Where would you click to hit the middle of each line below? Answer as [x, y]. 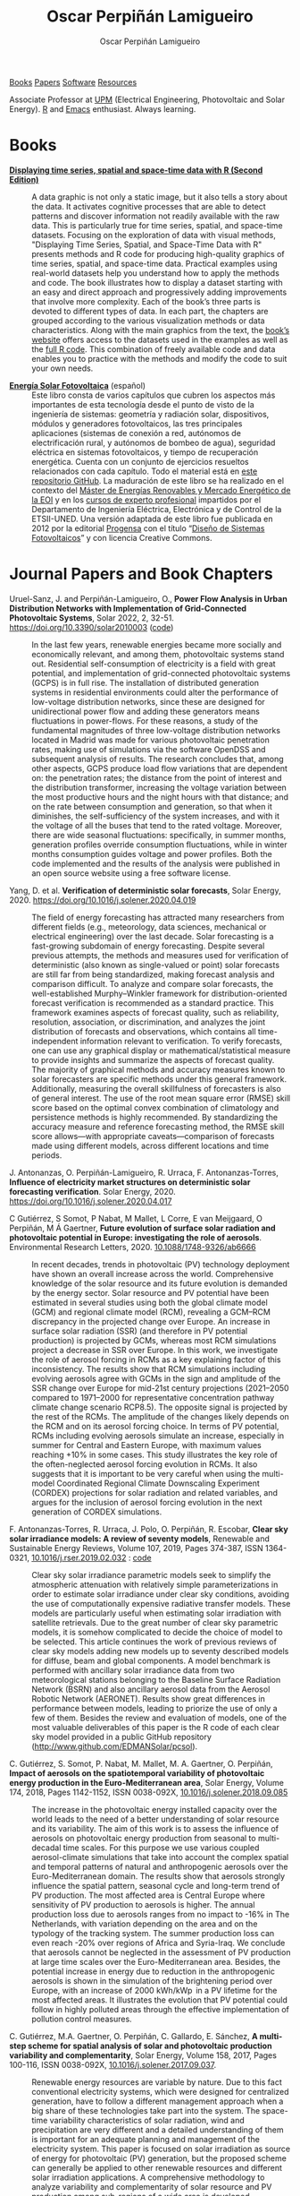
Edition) [24, 179]
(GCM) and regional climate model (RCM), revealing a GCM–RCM [151, 1312]
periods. [47, 1155]
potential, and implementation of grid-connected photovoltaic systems [161, 673]
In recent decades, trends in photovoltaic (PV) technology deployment [161, 1264]
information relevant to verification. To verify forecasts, [181, 1041]
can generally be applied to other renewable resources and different [157, 2167]
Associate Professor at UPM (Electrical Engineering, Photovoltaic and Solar [147, 99]
